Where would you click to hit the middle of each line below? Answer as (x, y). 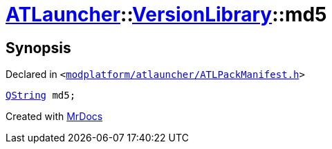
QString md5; (41, 96)
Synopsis (38, 48)
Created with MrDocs (54, 117)
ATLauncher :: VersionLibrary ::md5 (166, 14)
